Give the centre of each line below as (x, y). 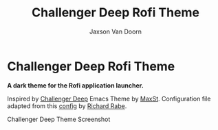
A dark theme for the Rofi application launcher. (76, 85)
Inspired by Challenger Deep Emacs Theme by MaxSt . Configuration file (109, 99)
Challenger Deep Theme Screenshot (59, 119)
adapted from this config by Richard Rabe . (67, 106)
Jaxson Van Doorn (116, 31)
